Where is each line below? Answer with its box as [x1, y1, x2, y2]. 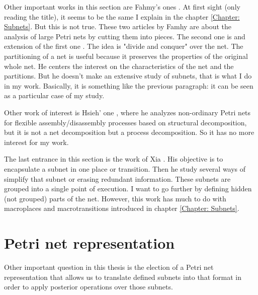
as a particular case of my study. [4, 90, 105, 101]
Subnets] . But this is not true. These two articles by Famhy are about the [4, 21, 232, 32]
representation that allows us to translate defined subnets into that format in [4, 271, 241, 282]
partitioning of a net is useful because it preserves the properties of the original [4, 50, 248, 61]
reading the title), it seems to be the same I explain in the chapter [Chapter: [4, 11, 240, 22]
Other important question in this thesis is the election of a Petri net [4, 262, 214, 272]
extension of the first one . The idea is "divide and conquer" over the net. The [4, 41, 243, 51]
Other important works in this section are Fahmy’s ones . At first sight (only [4, 2, 240, 12]
